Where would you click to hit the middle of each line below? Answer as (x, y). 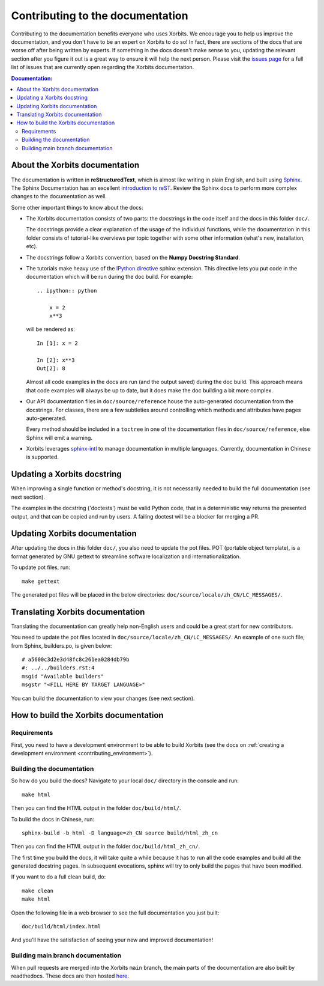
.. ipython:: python (67, 291)
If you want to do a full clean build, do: (58, 877)
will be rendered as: (50, 329)
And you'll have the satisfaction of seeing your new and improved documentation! (112, 940)
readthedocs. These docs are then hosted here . (70, 976)
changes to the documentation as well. (59, 196)
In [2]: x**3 (56, 360)
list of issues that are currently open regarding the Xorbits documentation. (103, 67)
